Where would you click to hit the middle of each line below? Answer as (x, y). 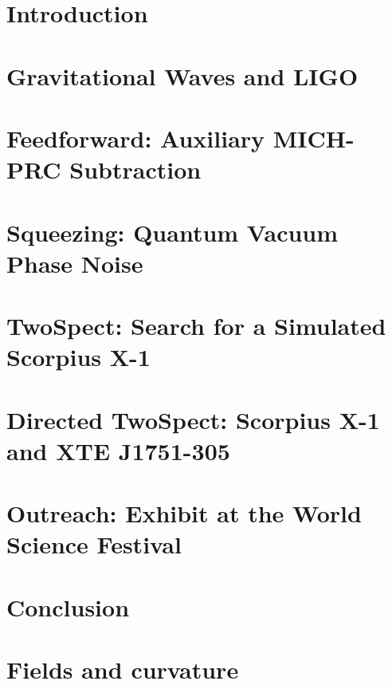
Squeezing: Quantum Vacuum (172, 232)
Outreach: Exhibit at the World (184, 513)
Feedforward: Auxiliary (136, 138)
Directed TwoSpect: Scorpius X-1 (193, 419)
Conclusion (68, 606)
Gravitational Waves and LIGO (182, 75)
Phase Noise (75, 263)
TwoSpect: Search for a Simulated (196, 326)
